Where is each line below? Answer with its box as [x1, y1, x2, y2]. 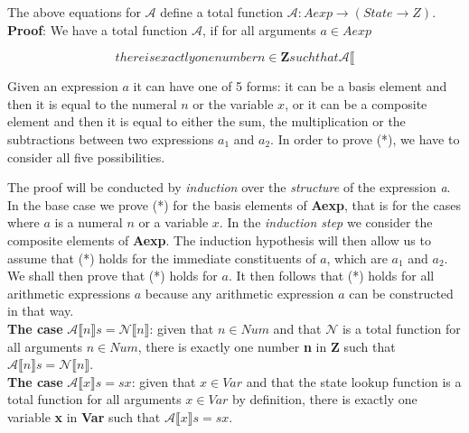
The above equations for [7, 3, 141, 21]
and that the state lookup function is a [246, 372, 462, 391]
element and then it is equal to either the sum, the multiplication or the [7, 112, 406, 131]
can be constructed [349, 283, 454, 302]
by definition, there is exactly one [232, 390, 417, 409]
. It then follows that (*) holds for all [228, 266, 435, 285]
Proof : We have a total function [7, 20, 188, 39]
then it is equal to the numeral [7, 94, 177, 113]
